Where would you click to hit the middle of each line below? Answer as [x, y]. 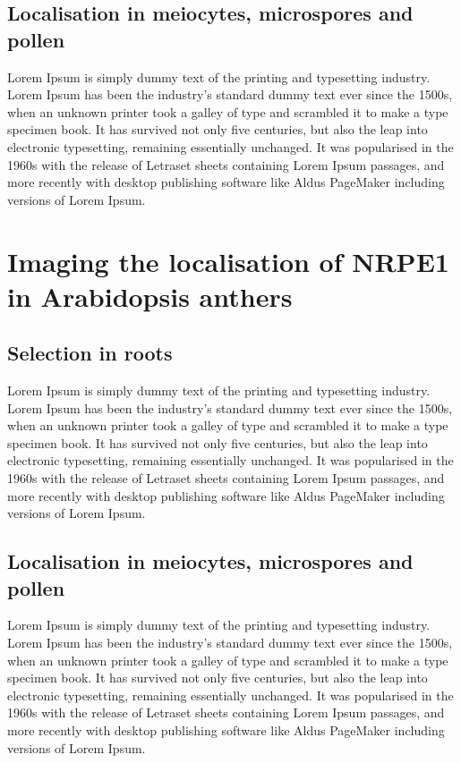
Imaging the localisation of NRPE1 [228, 261]
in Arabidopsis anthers [150, 296]
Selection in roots [90, 353]
